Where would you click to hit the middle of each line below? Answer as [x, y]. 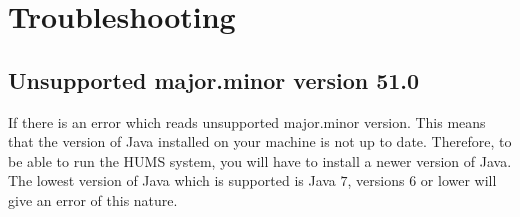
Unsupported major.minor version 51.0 [214, 79]
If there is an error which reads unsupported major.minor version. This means [247, 121]
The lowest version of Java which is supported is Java [172, 180]
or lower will [458, 180]
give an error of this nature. [93, 199]
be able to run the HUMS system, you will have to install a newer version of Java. [260, 160]
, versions [376, 180]
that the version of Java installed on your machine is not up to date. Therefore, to [260, 141]
